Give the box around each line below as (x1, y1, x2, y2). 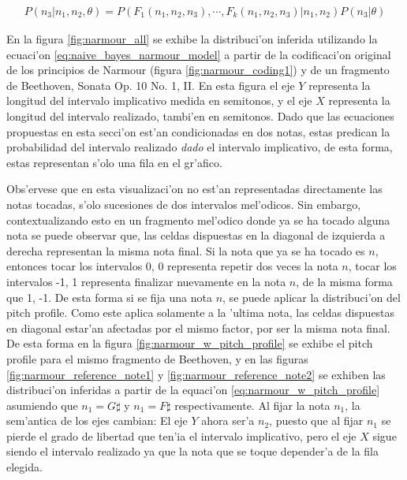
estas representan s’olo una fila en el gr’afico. (6, 154, 222, 170)
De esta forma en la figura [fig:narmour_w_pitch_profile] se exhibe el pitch (6, 335, 373, 352)
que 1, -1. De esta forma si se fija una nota (6, 288, 212, 305)
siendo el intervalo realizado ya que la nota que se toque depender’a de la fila (6, 443, 379, 460)
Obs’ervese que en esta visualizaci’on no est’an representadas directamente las (6, 180, 383, 197)
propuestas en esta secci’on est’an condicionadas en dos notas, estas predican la (6, 123, 390, 140)
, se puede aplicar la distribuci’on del (222, 288, 401, 305)
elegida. (6, 459, 43, 475)
